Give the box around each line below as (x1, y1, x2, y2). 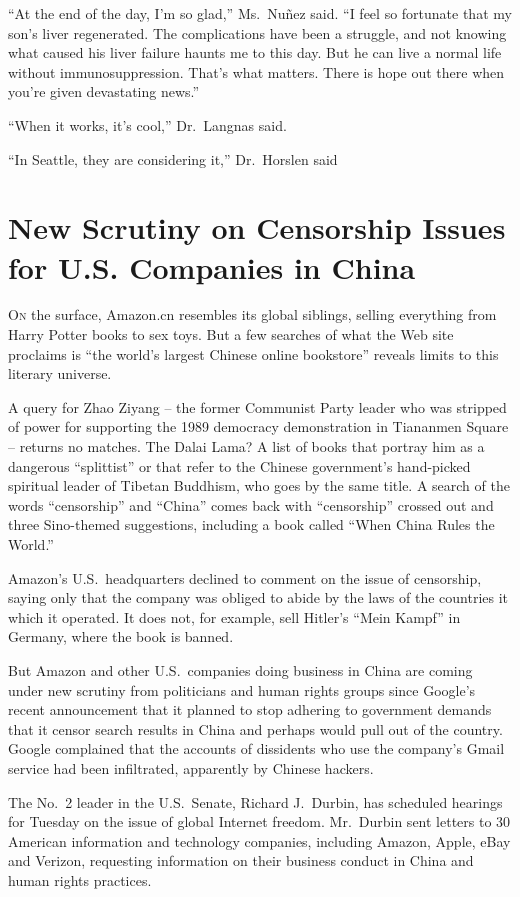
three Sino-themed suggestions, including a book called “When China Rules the (8, 514, 495, 535)
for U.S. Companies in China (8, 246, 416, 287)
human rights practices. (8, 869, 152, 890)
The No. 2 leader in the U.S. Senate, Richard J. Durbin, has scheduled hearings (8, 791, 503, 812)
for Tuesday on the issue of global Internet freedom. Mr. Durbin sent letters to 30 (8, 811, 511, 832)
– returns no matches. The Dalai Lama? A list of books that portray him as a (8, 436, 485, 457)
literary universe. (8, 363, 112, 384)
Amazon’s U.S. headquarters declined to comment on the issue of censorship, (8, 567, 482, 588)
